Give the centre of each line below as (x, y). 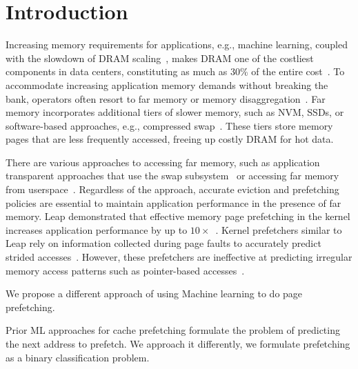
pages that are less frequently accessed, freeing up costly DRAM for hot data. (170, 139)
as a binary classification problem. (78, 357)
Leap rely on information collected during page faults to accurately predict (163, 243)
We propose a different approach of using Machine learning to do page (154, 293)
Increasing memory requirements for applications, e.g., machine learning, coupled (177, 44)
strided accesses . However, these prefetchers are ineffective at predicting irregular (179, 257)
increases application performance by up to (97, 229)
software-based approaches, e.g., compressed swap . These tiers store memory (169, 125)
